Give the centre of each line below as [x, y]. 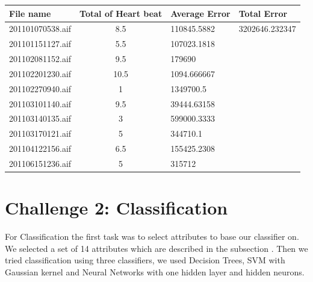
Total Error [263, 13]
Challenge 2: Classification [116, 208]
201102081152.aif [40, 59]
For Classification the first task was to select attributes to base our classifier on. [152, 237]
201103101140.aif [40, 103]
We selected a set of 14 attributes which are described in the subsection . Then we [156, 248]
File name [30, 13]
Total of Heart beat [121, 13]
